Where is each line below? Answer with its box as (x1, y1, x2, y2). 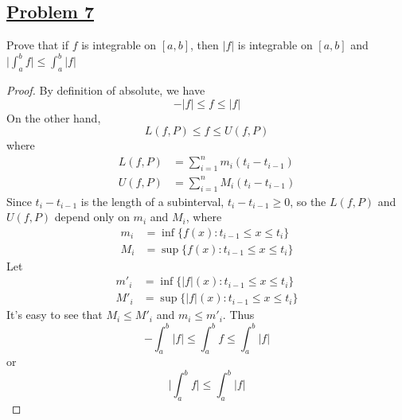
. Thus (222, 306, 255, 323)
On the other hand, (6, 109, 101, 126)
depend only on (54, 208, 130, 225)
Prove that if (6, 37, 69, 53)
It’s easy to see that (6, 306, 103, 323)
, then (190, 37, 219, 53)
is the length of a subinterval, (80, 192, 224, 209)
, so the (290, 192, 326, 209)
